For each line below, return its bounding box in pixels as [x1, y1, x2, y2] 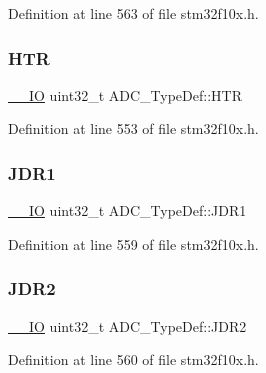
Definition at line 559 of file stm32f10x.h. [8, 233, 259, 254]
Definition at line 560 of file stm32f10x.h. [8, 349, 259, 370]
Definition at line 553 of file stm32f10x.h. [8, 118, 259, 139]
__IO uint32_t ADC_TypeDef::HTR [8, 84, 242, 105]
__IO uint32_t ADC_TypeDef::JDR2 [8, 315, 247, 336]
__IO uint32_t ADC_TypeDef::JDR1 [8, 200, 247, 221]
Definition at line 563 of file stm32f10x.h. [8, 3, 259, 23]
